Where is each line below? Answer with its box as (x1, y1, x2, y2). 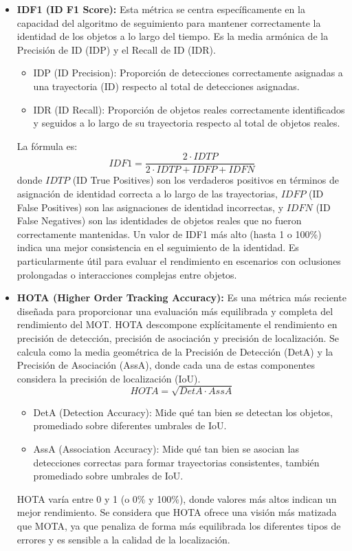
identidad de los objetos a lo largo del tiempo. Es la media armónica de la (16, 29, 329, 43)
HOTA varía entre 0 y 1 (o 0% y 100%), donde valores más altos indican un (16, 491, 337, 506)
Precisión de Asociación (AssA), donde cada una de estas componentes (16, 358, 315, 372)
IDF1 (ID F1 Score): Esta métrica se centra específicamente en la (16, 2, 305, 16)
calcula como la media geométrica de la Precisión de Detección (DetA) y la (16, 344, 333, 358)
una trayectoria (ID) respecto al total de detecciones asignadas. (33, 78, 300, 93)
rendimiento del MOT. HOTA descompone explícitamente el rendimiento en (16, 317, 338, 332)
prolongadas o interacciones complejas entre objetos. (16, 267, 237, 281)
